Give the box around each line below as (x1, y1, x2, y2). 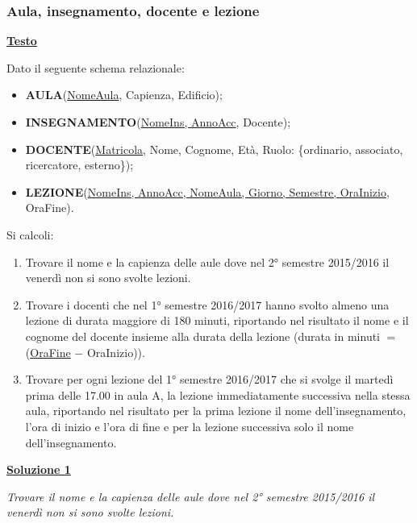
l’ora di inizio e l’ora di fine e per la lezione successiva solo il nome (25, 417, 354, 434)
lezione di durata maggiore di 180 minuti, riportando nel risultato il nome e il (25, 312, 409, 329)
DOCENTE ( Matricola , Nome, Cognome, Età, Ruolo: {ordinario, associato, (25, 140, 403, 157)
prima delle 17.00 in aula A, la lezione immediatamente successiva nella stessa (25, 386, 411, 403)
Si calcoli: (6, 226, 54, 243)
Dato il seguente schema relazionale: (6, 59, 185, 76)
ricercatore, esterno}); (25, 156, 134, 173)
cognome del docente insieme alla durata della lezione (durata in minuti (25, 327, 381, 344)
